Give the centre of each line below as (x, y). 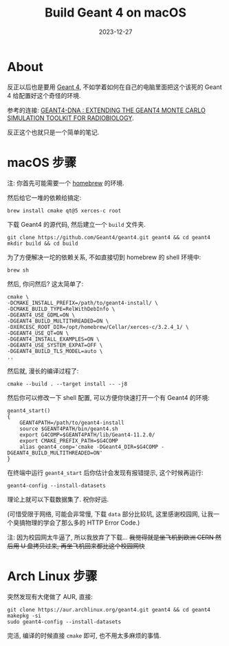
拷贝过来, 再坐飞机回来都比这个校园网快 (89, 545)
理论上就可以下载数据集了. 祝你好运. (58, 499)
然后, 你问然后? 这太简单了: (45, 283)
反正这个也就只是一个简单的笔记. (53, 132)
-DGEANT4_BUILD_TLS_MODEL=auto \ (55, 351)
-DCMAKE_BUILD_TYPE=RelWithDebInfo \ (61, 309)
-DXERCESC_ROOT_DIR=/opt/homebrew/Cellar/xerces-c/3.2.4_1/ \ (98, 327)
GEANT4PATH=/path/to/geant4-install (72, 423)
